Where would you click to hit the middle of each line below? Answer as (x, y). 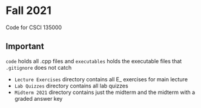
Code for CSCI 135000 (34, 27)
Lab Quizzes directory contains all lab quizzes (71, 86)
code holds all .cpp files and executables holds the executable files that (94, 61)
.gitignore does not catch (39, 67)
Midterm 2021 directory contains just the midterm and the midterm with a (105, 92)
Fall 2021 (29, 11)
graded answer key (38, 98)
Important (25, 46)
